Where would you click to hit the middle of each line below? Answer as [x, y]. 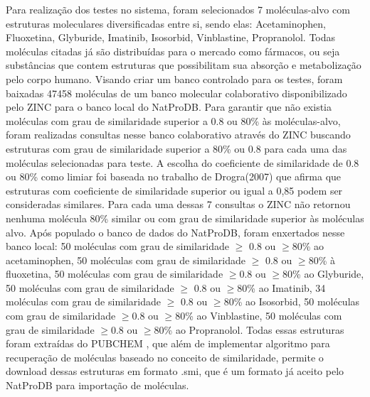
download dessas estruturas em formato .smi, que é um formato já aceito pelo [175, 371]
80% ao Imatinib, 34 [281, 287]
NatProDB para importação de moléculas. [97, 385]
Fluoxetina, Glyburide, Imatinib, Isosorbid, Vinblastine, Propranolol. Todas [171, 37]
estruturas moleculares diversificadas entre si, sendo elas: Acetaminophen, [166, 23]
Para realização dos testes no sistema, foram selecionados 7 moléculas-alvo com [178, 9]
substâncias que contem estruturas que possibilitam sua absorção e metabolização [184, 65]
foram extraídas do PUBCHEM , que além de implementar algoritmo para [168, 343]
